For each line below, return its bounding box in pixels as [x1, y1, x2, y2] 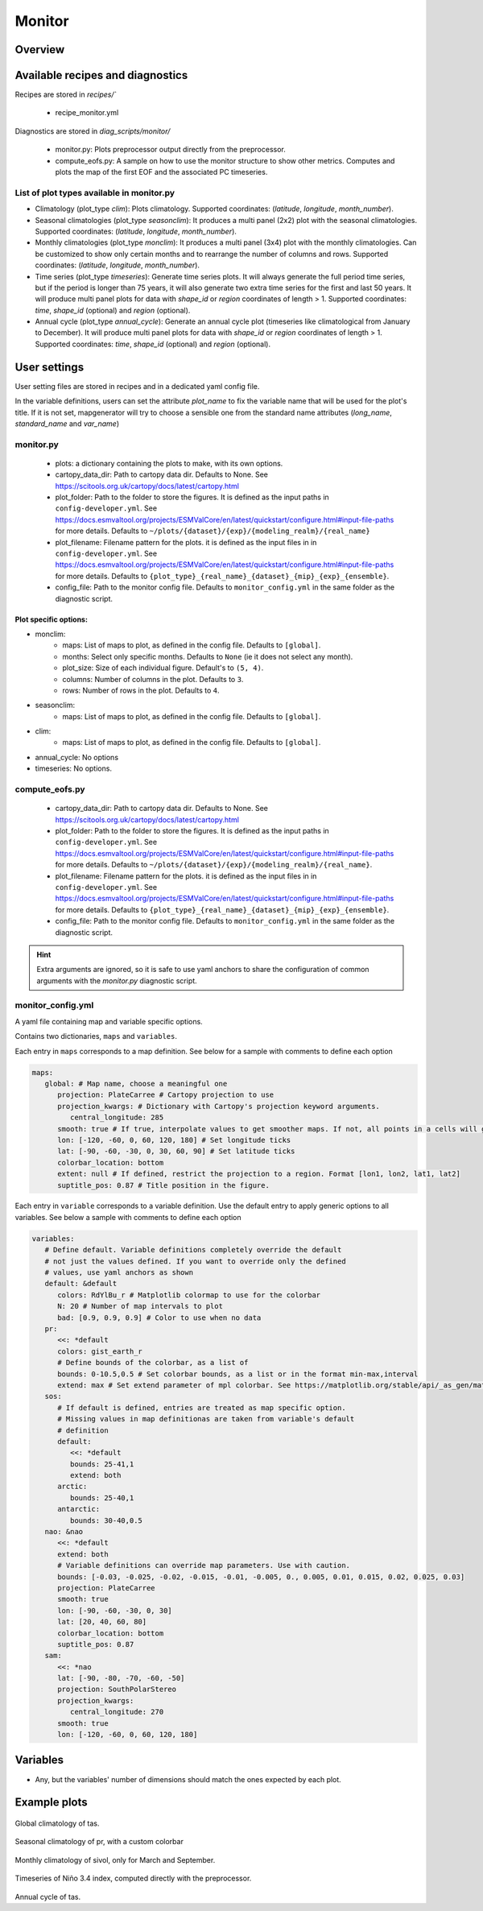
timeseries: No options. [35, 763, 113, 773]
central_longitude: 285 [69, 1113, 164, 1123]
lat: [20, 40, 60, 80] [57, 1617, 147, 1627]
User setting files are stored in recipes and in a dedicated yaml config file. [14, 381, 260, 391]
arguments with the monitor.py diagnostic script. [36, 975, 197, 986]
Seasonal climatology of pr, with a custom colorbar [14, 1837, 184, 1847]
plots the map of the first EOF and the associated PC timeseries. [55, 168, 268, 177]
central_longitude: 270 [69, 1707, 164, 1717]
